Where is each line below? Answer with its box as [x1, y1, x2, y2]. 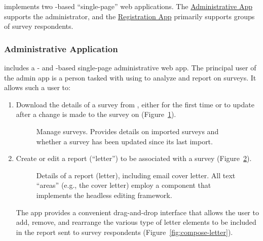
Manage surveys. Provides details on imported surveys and [36, 126, 219, 136]
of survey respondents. [4, 21, 73, 31]
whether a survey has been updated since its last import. [36, 136, 213, 146]
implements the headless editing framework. [36, 189, 172, 200]
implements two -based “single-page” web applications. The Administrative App [4, 1, 253, 11]
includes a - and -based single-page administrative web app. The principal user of [4, 62, 256, 72]
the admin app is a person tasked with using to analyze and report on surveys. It [4, 72, 256, 83]
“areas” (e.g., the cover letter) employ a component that [36, 180, 211, 190]
